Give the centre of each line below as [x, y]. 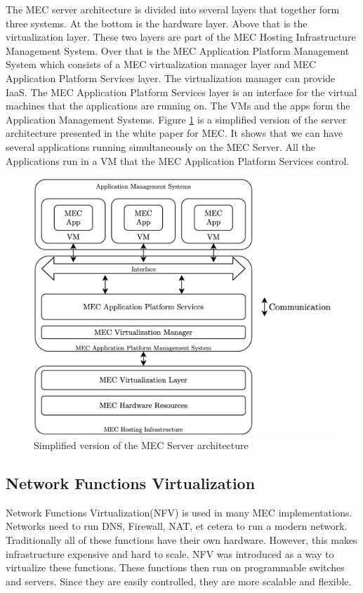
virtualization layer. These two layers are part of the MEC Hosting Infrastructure [181, 37]
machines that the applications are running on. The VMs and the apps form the [178, 106]
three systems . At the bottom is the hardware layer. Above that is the [157, 23]
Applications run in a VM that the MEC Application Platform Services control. [178, 160]
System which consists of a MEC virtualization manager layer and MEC [161, 64]
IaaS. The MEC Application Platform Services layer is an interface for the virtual [181, 92]
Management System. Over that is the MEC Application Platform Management [178, 50]
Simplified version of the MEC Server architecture [141, 445]
